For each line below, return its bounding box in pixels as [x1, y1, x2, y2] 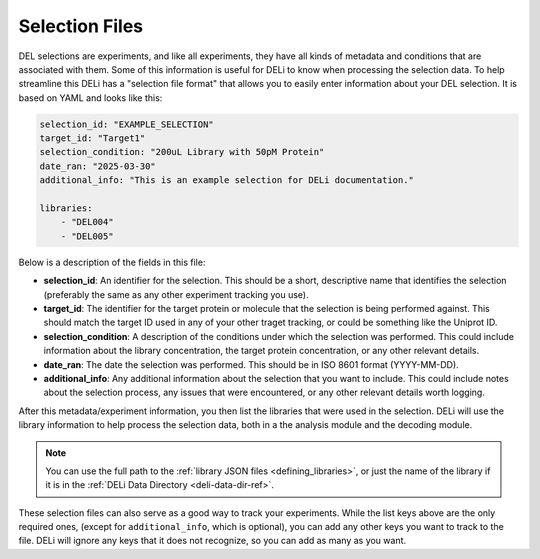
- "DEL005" [60, 230, 114, 242]
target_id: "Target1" [39, 133, 146, 144]
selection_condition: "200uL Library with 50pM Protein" [39, 146, 325, 158]
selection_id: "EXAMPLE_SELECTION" [39, 118, 214, 130]
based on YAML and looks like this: [18, 91, 163, 104]
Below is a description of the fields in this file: [18, 256, 206, 268]
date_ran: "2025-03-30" [39, 160, 157, 172]
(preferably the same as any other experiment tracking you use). [43, 288, 309, 300]
